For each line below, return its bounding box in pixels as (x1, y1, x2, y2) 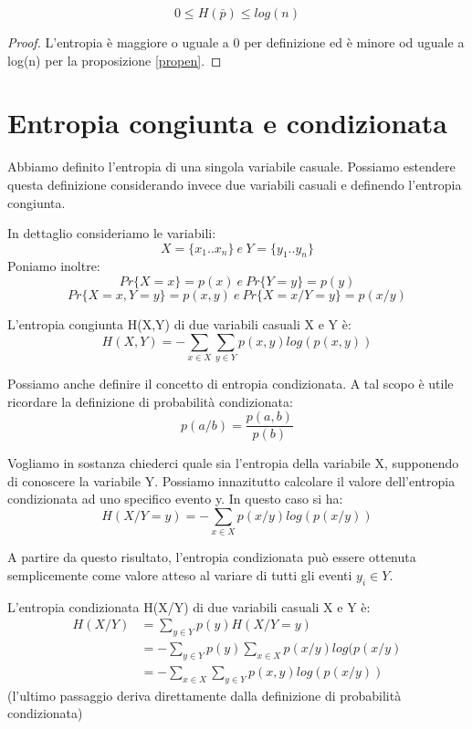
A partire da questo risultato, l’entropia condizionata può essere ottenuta (7, 547, 416, 567)
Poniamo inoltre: (7, 256, 100, 276)
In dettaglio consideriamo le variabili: (7, 224, 216, 243)
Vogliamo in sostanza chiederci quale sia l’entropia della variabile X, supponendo (7, 453, 459, 473)
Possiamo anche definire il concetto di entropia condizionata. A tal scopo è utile (7, 374, 454, 392)
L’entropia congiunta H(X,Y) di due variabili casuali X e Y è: (7, 315, 351, 334)
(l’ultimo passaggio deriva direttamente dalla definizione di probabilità (7, 685, 402, 704)
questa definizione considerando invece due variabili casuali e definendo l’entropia (7, 174, 462, 193)
